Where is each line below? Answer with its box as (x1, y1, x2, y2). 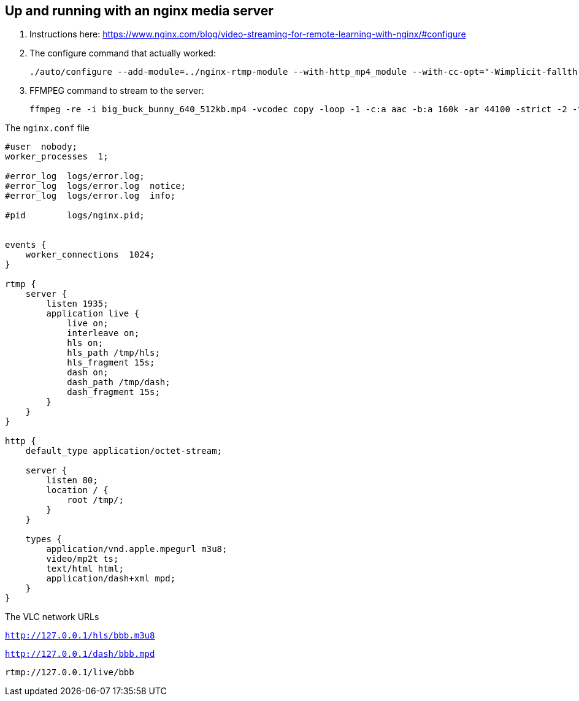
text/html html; (46, 564, 124, 574)
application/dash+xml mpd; (46, 573, 176, 584)
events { (5, 240, 47, 250)
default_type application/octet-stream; (25, 446, 223, 456)
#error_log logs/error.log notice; (5, 181, 186, 191)
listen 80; (46, 475, 98, 486)
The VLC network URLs (5, 611, 99, 622)
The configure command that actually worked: (29, 48, 216, 59)
